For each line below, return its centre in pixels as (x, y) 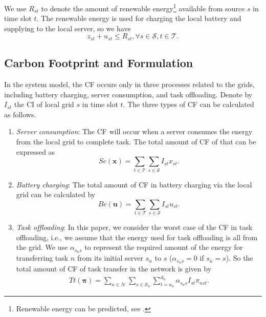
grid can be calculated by (56, 194)
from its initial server (110, 258)
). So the (239, 258)
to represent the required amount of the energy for (164, 247)
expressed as (36, 151)
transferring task (42, 258)
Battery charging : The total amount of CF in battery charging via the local (134, 184)
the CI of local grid (44, 104)
